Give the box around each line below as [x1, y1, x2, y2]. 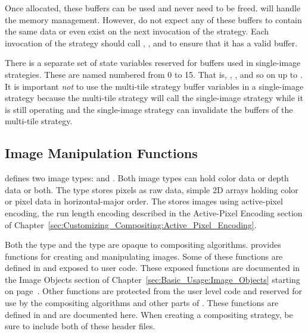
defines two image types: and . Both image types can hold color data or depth [5, 172, 289, 184]
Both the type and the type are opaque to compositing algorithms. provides [5, 238, 281, 251]
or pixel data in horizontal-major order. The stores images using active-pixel [5, 195, 283, 207]
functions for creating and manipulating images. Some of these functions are [5, 250, 283, 262]
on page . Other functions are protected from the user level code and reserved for [5, 285, 303, 297]
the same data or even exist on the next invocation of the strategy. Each [5, 25, 269, 37]
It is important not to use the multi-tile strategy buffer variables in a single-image [5, 80, 304, 92]
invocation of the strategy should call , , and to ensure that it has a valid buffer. [5, 36, 298, 49]
